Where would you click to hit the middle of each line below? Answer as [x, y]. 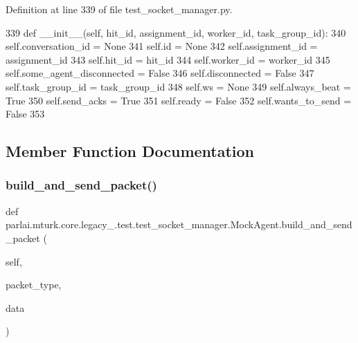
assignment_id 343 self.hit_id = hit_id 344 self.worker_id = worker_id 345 [168, 59]
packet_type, [34, 285]
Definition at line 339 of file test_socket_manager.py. [119, 9]
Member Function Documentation [130, 151]
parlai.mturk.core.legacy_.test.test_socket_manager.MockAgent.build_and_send [179, 224]
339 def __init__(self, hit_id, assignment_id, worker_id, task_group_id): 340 [176, 32]
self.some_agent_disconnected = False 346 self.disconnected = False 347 [160, 73]
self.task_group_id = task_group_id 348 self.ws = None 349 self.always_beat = [178, 86]
